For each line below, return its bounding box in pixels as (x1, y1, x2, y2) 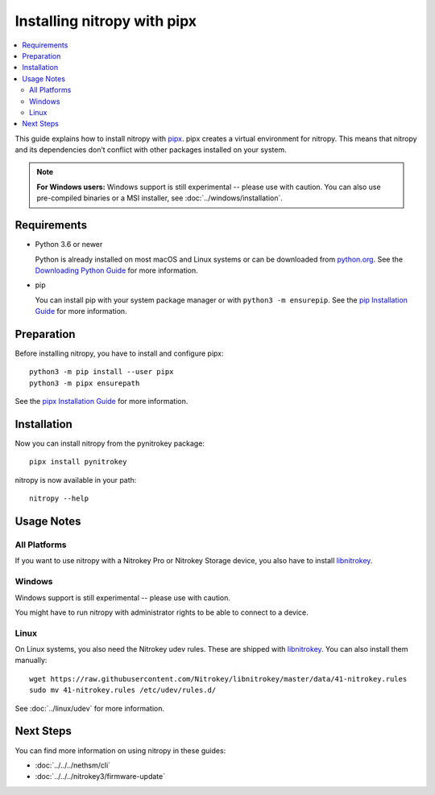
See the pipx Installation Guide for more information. (14, 397, 188, 406)
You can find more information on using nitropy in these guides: (14, 745, 226, 756)
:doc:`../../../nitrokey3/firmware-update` (35, 772, 165, 781)
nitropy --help (29, 494, 89, 503)
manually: (14, 656, 48, 665)
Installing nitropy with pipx (14, 12, 197, 30)
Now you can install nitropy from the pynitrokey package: (14, 439, 205, 448)
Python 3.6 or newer (35, 240, 103, 249)
